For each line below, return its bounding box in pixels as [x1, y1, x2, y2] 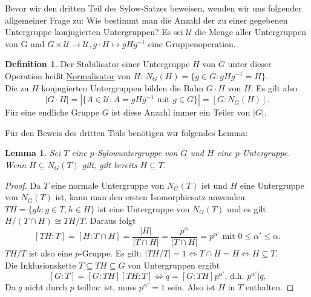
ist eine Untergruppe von [97, 202, 190, 215]
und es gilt [227, 202, 266, 215]
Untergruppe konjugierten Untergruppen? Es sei [5, 25, 183, 38]
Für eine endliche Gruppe [5, 106, 100, 119]
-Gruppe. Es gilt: [79, 246, 142, 259]
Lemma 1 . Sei [5, 146, 61, 159]
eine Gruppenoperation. [148, 37, 236, 50]
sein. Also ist [168, 281, 215, 293]
